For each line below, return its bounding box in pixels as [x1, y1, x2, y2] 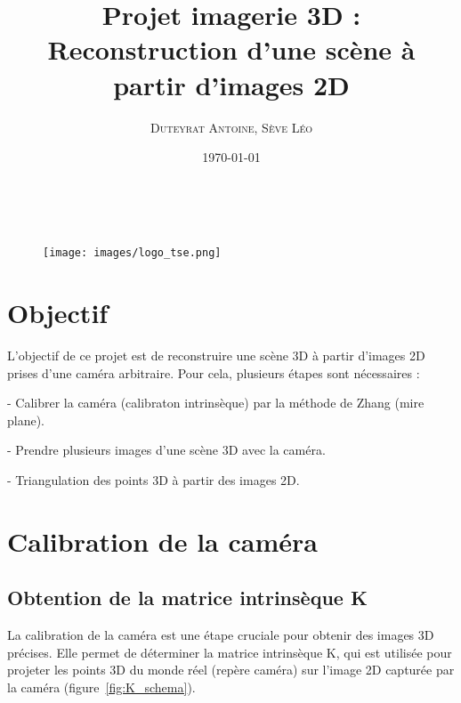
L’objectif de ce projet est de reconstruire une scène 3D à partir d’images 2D [7, 346, 425, 365]
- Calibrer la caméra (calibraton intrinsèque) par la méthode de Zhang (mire [7, 393, 425, 412]
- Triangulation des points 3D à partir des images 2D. [7, 471, 300, 489]
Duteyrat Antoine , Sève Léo [150, 117, 313, 136]
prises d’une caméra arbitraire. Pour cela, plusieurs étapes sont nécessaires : [7, 363, 420, 382]
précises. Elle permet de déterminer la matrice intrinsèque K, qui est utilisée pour [7, 642, 452, 661]
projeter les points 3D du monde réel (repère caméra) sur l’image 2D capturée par [7, 660, 455, 679]
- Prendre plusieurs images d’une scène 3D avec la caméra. [7, 440, 326, 459]
